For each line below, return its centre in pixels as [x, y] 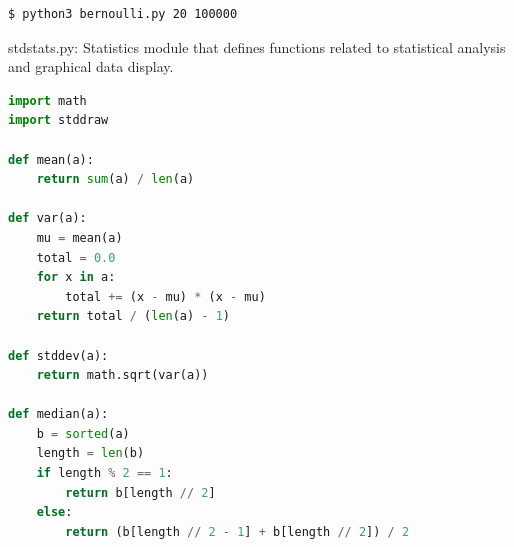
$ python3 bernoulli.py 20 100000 [123, 14]
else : [54, 512]
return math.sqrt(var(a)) [122, 375]
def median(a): [58, 414]
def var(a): [47, 218]
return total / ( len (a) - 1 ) [133, 316]
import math [47, 100]
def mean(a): [51, 159]
